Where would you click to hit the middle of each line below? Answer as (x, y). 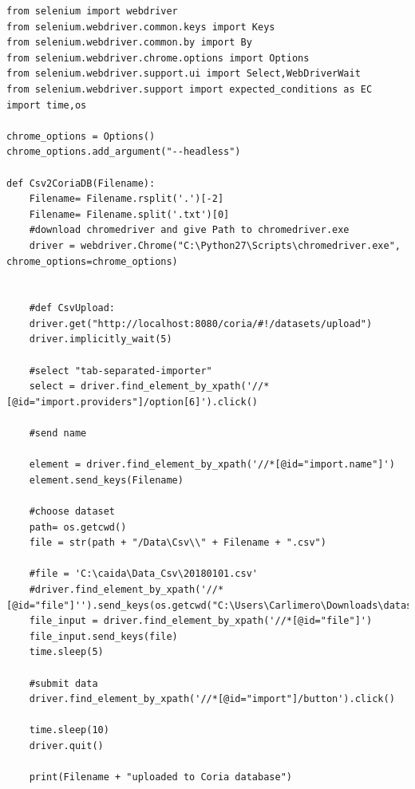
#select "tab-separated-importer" (121, 371)
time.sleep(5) (66, 652)
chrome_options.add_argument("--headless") (124, 152)
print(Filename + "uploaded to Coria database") (160, 777)
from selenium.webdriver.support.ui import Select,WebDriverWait (184, 74)
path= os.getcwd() (78, 527)
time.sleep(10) (69, 730)
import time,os (47, 105)
